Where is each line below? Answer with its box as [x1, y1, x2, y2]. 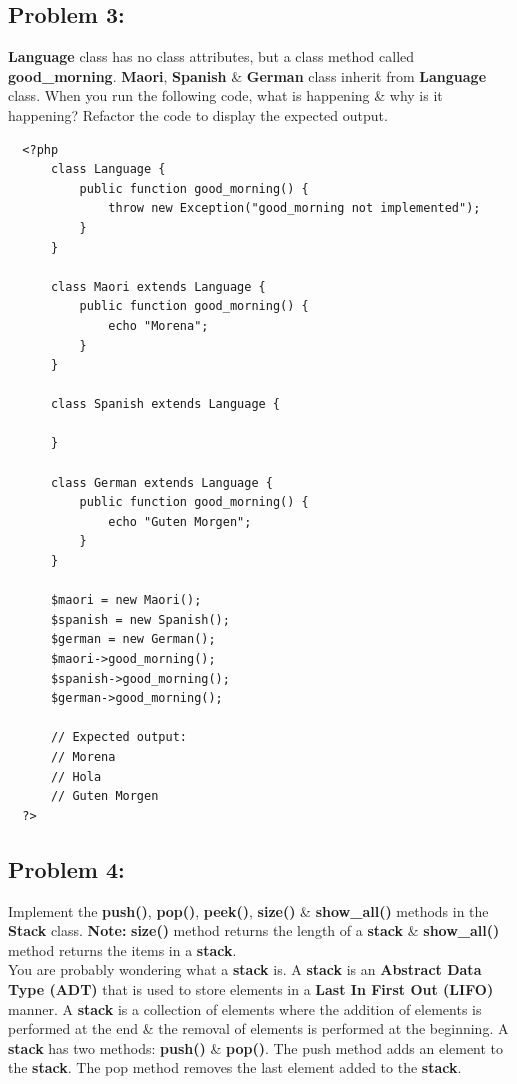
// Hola [50, 769, 102, 784]
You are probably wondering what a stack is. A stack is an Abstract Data [8, 959, 482, 980]
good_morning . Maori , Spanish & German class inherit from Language [8, 65, 487, 86]
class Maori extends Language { [50, 279, 266, 294]
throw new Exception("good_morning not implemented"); [108, 201, 481, 216]
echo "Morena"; [108, 318, 209, 333]
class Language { [50, 162, 166, 177]
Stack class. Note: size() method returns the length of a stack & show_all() [8, 920, 500, 941]
